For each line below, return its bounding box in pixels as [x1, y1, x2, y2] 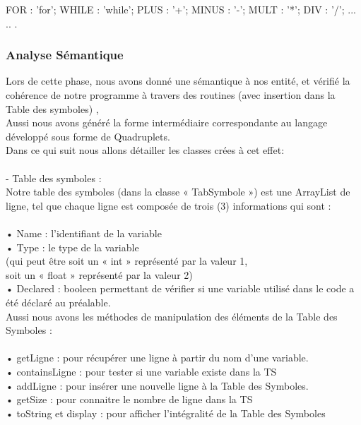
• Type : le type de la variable [6, 239, 139, 254]
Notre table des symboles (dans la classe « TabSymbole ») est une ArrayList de [6, 184, 350, 199]
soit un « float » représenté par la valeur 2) [6, 267, 193, 282]
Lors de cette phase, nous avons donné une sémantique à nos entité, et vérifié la [6, 73, 350, 88]
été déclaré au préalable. [6, 295, 111, 310]
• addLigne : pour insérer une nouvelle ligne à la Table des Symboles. [6, 378, 309, 393]
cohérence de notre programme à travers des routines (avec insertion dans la [6, 88, 336, 102]
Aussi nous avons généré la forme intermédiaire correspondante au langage [6, 115, 328, 130]
